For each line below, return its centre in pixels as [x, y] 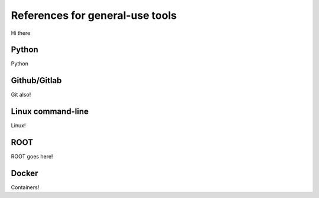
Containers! [25, 187]
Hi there [21, 33]
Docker [25, 173]
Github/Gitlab [36, 80]
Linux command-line [50, 112]
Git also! [21, 95]
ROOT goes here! [32, 157]
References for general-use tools [94, 15]
